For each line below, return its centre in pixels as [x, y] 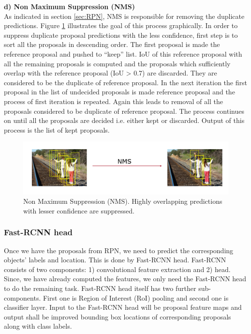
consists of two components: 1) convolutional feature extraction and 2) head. [117, 269]
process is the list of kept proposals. [57, 129]
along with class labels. [38, 326]
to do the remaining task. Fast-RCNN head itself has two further [100, 288]
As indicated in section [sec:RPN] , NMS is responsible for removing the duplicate [124, 16]
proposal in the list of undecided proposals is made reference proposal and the [119, 92]
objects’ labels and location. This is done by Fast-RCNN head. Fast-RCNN [115, 260]
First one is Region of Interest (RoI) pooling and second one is [136, 297]
